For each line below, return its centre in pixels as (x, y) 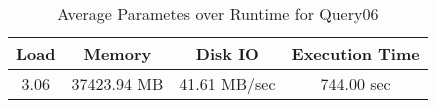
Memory (117, 53)
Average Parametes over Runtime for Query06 (218, 13)
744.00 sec (355, 83)
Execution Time (355, 53)
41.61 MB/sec (227, 83)
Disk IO (227, 53)
